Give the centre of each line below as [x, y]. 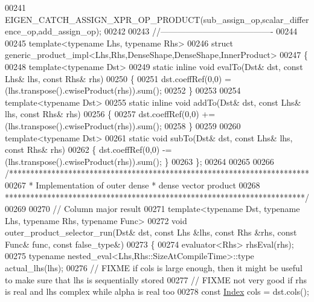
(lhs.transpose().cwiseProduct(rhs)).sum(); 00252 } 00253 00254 [123, 90]
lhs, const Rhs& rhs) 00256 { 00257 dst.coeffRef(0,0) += [110, 114]
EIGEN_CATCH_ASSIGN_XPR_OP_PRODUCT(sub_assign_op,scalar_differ [157, 19]
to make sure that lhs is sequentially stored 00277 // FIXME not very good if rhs [156, 279]
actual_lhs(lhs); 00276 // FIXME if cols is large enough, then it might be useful [154, 268]
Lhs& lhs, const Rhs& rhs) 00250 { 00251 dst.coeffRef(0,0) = [118, 78]
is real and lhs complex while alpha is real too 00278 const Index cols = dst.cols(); [157, 291]
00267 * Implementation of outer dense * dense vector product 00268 [133, 185]
